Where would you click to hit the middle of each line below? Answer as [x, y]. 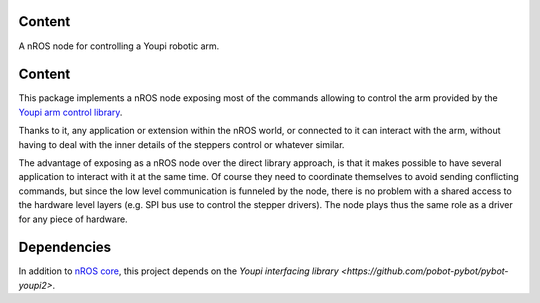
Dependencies [65, 247]
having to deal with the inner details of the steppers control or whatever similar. [181, 144]
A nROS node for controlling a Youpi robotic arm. [119, 46]
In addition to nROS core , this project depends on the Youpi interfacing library [178, 271]
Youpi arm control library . [70, 112]
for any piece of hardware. [73, 219]
